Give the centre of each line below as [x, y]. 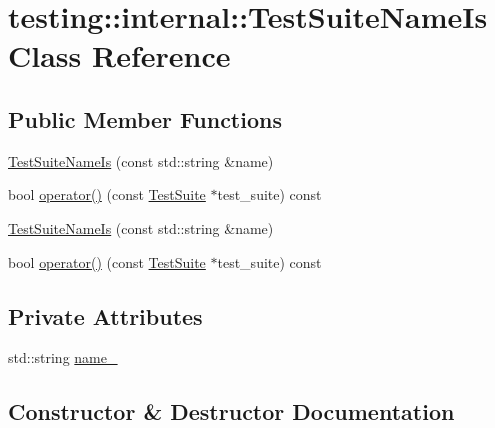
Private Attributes [105, 315]
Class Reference [119, 55]
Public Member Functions [145, 118]
